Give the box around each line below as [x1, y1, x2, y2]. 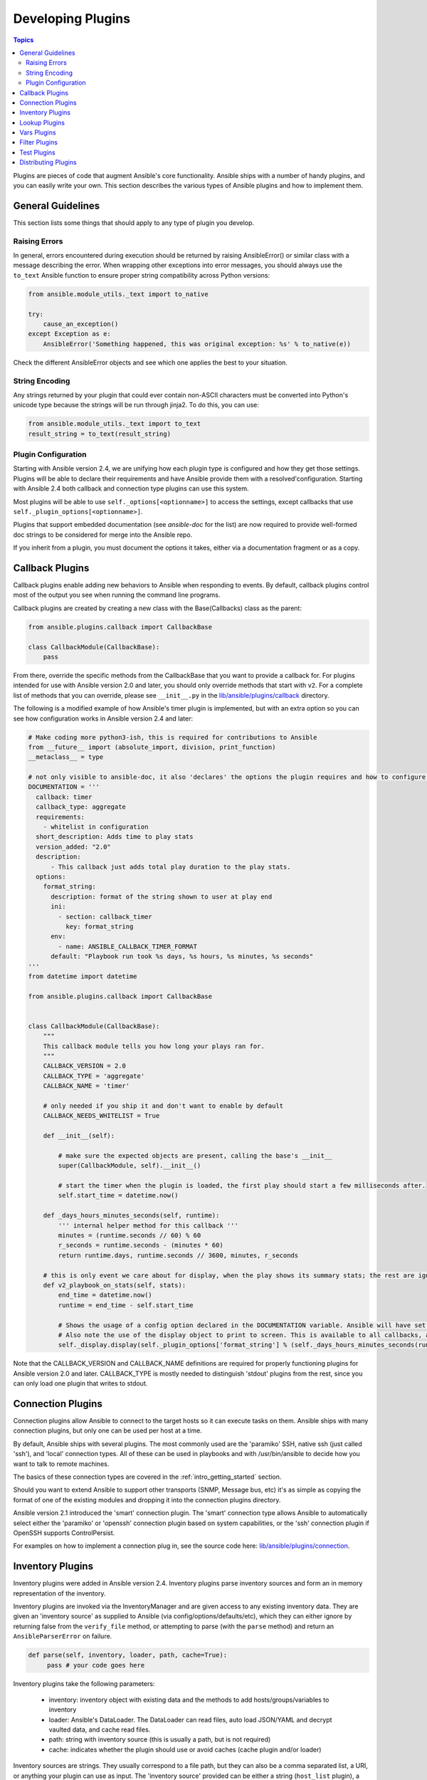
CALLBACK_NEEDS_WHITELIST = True [43, 1111, 160, 1120]
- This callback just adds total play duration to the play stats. [51, 862, 291, 871]
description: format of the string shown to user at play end [51, 892, 273, 901]
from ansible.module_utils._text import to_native [28, 290, 209, 298]
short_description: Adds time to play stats [36, 833, 194, 841]
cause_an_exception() [43, 320, 119, 328]
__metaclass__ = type [28, 753, 104, 761]
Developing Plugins [13, 11, 131, 26]
